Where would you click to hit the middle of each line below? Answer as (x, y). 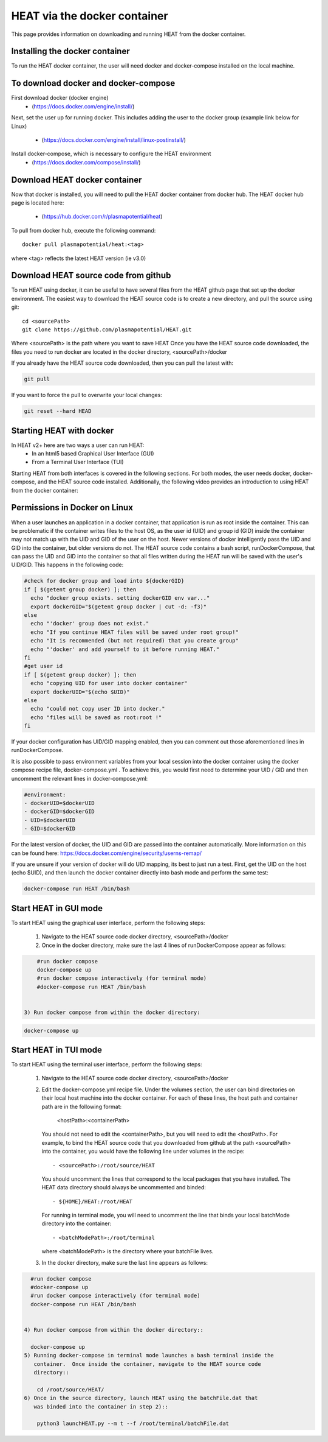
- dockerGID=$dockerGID (60, 812)
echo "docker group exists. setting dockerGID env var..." (120, 598)
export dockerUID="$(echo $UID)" (80, 692)
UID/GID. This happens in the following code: (67, 565)
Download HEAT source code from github (91, 276)
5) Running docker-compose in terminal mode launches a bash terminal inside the (149, 1356)
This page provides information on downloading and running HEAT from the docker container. (128, 34)
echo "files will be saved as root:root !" (96, 717)
